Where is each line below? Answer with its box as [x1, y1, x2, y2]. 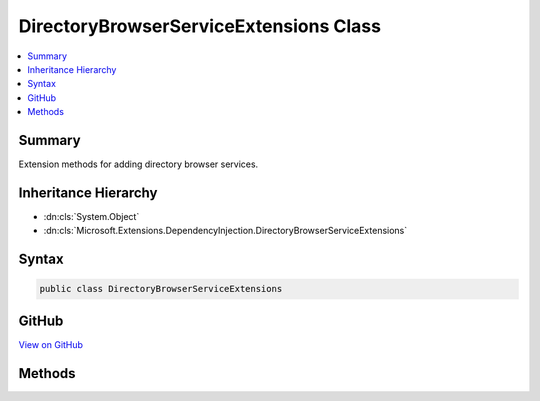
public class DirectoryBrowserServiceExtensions [39, 283, 283, 295]
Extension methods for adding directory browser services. [18, 158, 259, 170]
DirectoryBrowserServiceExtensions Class [18, 15, 382, 37]
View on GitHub [18, 338, 84, 350]
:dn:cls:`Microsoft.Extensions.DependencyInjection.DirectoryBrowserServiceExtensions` [43, 225, 408, 237]
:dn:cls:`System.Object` [43, 210, 140, 222]
